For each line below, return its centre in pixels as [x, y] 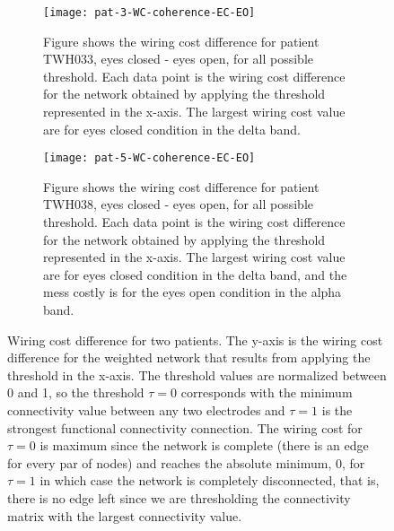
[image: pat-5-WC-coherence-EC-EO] [149, 158]
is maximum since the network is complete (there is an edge [204, 445]
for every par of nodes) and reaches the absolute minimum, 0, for [186, 462]
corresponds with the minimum [267, 392]
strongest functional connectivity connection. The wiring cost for [185, 427]
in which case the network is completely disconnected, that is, [210, 480]
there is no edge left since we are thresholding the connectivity [179, 497]
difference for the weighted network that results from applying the [189, 357]
